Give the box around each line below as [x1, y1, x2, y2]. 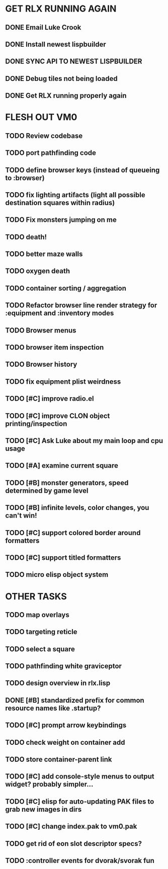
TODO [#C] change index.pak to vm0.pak [5, 822, 137, 831]
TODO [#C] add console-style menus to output [5, 772, 154, 781]
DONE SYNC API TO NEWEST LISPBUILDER [5, 57, 142, 66]
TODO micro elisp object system [5, 570, 109, 579]
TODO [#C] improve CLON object [5, 411, 110, 420]
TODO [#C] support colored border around [5, 529, 141, 537]
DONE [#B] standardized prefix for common [5, 696, 144, 705]
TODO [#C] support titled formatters [5, 553, 121, 562]
